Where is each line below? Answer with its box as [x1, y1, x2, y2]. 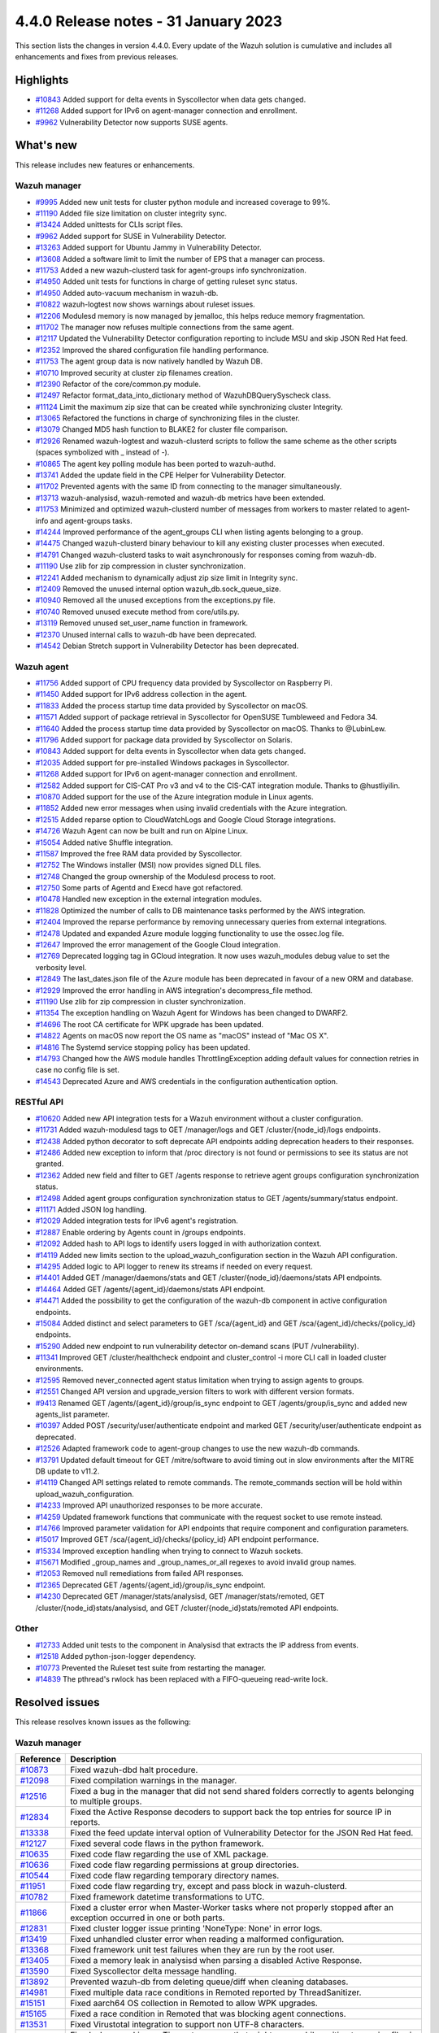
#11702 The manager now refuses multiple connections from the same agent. [35, 322, 294, 332]
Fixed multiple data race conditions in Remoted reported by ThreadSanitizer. [70, 1987, 362, 1998]
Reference [20, 1753, 61, 1765]
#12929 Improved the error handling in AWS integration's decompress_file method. [35, 985, 313, 995]
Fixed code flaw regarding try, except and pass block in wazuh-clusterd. [70, 1881, 347, 1892]
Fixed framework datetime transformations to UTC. [70, 1892, 265, 1903]
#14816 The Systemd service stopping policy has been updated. [35, 1042, 250, 1052]
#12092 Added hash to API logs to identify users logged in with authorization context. [35, 1239, 322, 1248]
